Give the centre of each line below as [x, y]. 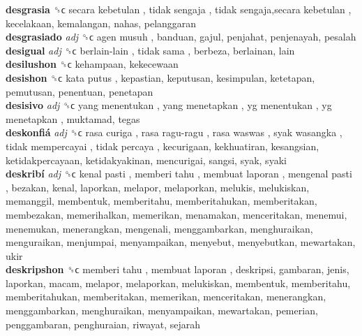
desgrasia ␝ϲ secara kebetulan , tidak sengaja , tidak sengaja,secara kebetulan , [179, 9]
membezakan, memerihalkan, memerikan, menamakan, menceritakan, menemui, [176, 214]
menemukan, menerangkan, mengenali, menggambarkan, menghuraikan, [159, 228]
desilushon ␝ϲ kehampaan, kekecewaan [92, 64]
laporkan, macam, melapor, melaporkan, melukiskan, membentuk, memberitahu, [178, 283]
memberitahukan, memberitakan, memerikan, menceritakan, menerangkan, [166, 297]
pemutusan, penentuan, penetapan [80, 91]
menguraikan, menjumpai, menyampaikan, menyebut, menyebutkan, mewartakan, [181, 242]
